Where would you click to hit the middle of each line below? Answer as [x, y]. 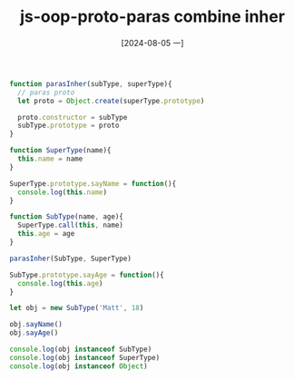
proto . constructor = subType [73, 117]
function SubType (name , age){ [67, 217]
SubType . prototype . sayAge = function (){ [87, 275]
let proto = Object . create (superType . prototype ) [111, 101]
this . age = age [46, 234]
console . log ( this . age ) [60, 283]
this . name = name [50, 159]
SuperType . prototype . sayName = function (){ [93, 183]
